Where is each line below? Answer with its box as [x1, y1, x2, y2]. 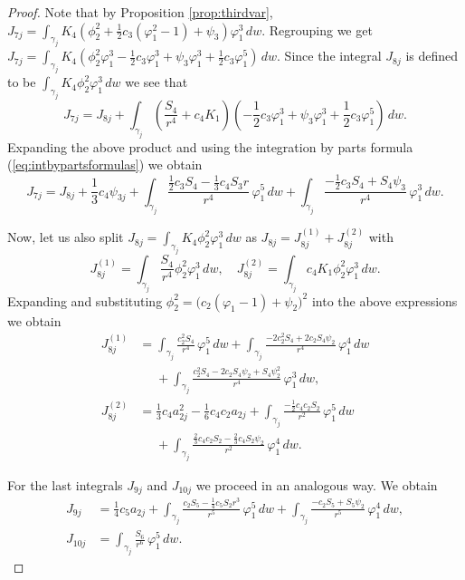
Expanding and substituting [7, 291, 163, 310]
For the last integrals [7, 475, 123, 494]
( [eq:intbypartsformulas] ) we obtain [7, 155, 203, 174]
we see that [125, 72, 188, 92]
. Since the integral [277, 46, 382, 65]
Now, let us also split [7, 227, 124, 246]
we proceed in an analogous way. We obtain [195, 475, 438, 494]
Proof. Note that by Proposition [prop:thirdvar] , [7, 3, 273, 21]
